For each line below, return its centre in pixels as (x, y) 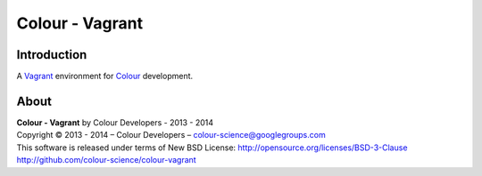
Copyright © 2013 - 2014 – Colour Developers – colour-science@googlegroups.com (171, 135)
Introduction (52, 55)
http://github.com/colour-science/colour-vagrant (106, 160)
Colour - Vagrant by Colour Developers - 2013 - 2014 (115, 122)
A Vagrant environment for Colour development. (105, 76)
